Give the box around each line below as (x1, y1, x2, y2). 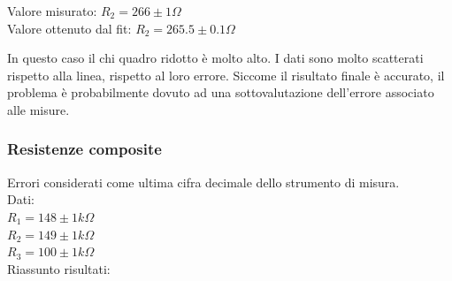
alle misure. (7, 100, 70, 118)
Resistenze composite (7, 138, 162, 160)
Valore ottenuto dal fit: (7, 19, 132, 37)
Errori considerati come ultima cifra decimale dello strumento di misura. (7, 172, 400, 191)
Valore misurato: (7, 2, 97, 19)
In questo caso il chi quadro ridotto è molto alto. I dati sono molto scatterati (7, 49, 424, 67)
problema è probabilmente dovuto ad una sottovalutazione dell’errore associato (7, 83, 434, 102)
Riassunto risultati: (7, 259, 111, 277)
